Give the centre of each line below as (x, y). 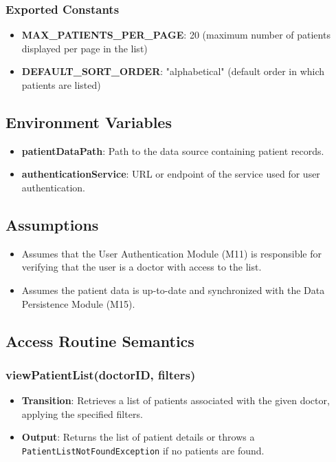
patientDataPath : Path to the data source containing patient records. (173, 150)
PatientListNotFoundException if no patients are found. (143, 450)
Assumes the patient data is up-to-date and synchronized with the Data (173, 290)
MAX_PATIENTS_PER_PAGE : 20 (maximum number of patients (176, 35)
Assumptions (52, 224)
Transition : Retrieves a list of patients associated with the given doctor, (176, 400)
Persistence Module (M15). (78, 303)
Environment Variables (89, 122)
